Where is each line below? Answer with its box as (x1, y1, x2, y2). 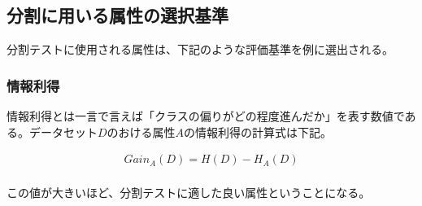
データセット (28, 123, 98, 140)
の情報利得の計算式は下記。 (184, 123, 333, 140)
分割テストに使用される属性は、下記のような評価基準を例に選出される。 (7, 41, 394, 58)
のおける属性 (107, 123, 176, 140)
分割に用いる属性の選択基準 (7, 2, 228, 28)
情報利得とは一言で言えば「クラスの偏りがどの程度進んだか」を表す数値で (7, 107, 405, 125)
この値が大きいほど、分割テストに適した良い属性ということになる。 (7, 184, 371, 201)
